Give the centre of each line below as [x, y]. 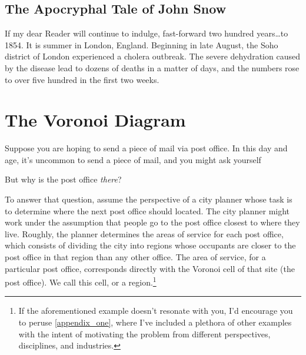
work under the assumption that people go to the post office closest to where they [152, 222]
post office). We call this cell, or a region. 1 [81, 281]
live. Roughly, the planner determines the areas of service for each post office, [144, 233]
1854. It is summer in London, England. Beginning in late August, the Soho [142, 44]
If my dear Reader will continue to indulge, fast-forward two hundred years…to [147, 33]
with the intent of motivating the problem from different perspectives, [144, 334]
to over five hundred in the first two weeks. [82, 79]
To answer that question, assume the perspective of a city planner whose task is [149, 199]
